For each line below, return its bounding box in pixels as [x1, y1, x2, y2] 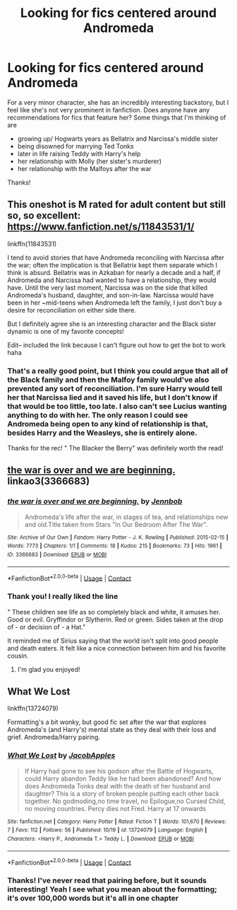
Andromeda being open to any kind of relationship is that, [7, 419, 208, 428]
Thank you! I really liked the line [7, 592, 119, 602]
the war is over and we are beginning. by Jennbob [7, 496, 183, 506]
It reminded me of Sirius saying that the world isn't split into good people [7, 636, 219, 645]
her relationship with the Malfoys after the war [17, 164, 152, 173]
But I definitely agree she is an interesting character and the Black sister [7, 320, 217, 328]
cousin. [7, 651, 29, 660]
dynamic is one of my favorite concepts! [7, 327, 125, 335]
